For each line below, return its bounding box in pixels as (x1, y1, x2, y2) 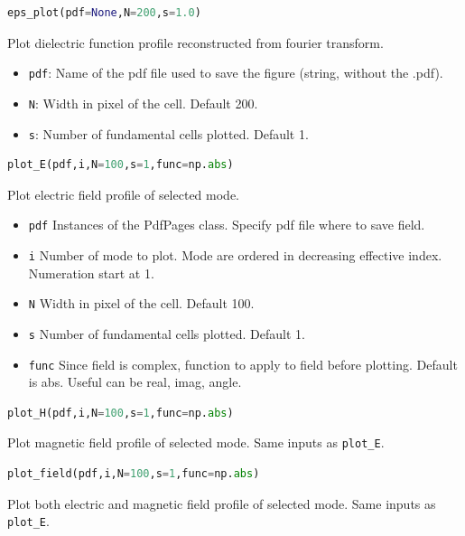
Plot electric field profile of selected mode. (7, 184, 239, 203)
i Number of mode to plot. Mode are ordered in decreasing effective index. (28, 246, 442, 264)
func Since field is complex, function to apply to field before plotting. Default (28, 354, 458, 373)
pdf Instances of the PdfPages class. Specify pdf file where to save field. (28, 215, 425, 234)
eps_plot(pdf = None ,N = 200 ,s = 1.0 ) (7, 6, 201, 19)
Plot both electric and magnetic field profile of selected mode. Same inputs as (7, 494, 436, 512)
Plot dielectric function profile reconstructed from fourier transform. (7, 33, 384, 52)
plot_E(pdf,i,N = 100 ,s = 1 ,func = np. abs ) (7, 158, 234, 172)
